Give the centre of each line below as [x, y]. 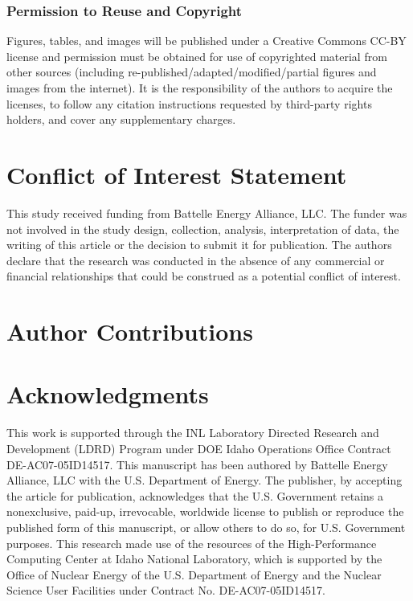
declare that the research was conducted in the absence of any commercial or [196, 260]
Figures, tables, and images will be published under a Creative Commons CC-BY [206, 41]
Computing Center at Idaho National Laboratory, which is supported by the [194, 559]
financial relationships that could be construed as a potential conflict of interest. [204, 276]
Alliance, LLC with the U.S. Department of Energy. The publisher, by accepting [204, 480]
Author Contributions [130, 331]
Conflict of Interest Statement [177, 174]
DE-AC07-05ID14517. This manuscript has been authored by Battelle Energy [197, 464]
